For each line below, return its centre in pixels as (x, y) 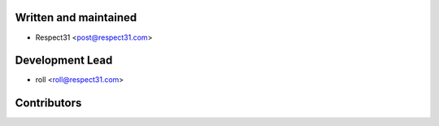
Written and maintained (76, 17)
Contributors (48, 103)
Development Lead (64, 61)
